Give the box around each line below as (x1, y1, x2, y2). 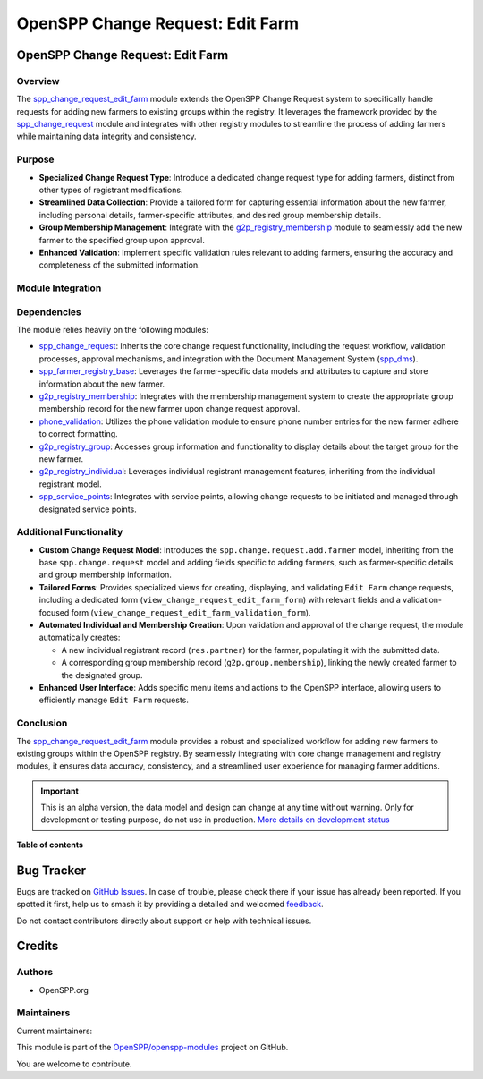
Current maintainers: (16, 1025, 93, 1036)
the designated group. (61, 669, 143, 680)
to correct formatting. (38, 429, 118, 439)
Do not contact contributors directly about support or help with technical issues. (16, 915, 312, 926)
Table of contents (16, 839, 84, 850)
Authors (16, 966, 54, 979)
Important (40, 786, 80, 796)
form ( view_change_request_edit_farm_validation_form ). (71, 607, 311, 617)
